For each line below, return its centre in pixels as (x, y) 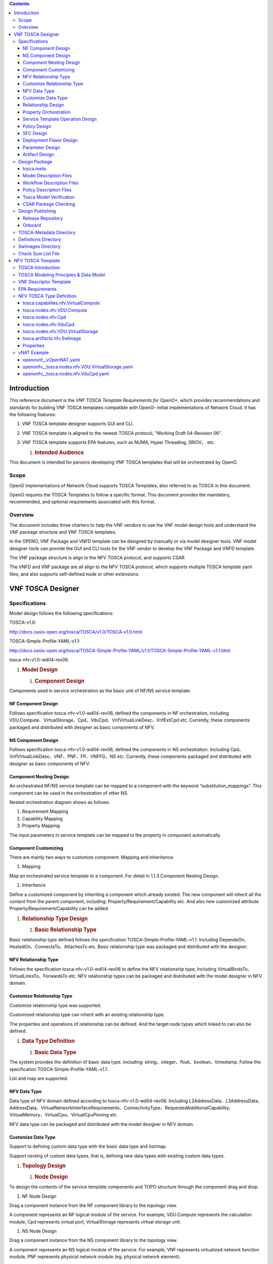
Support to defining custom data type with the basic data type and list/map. (88, 1146)
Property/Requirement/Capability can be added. (59, 909)
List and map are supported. (39, 1078)
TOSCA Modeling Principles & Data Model (62, 275)
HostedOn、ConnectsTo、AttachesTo (49, 947)
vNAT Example (34, 353)
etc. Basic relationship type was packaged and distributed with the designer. (168, 947)
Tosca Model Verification (49, 197)
